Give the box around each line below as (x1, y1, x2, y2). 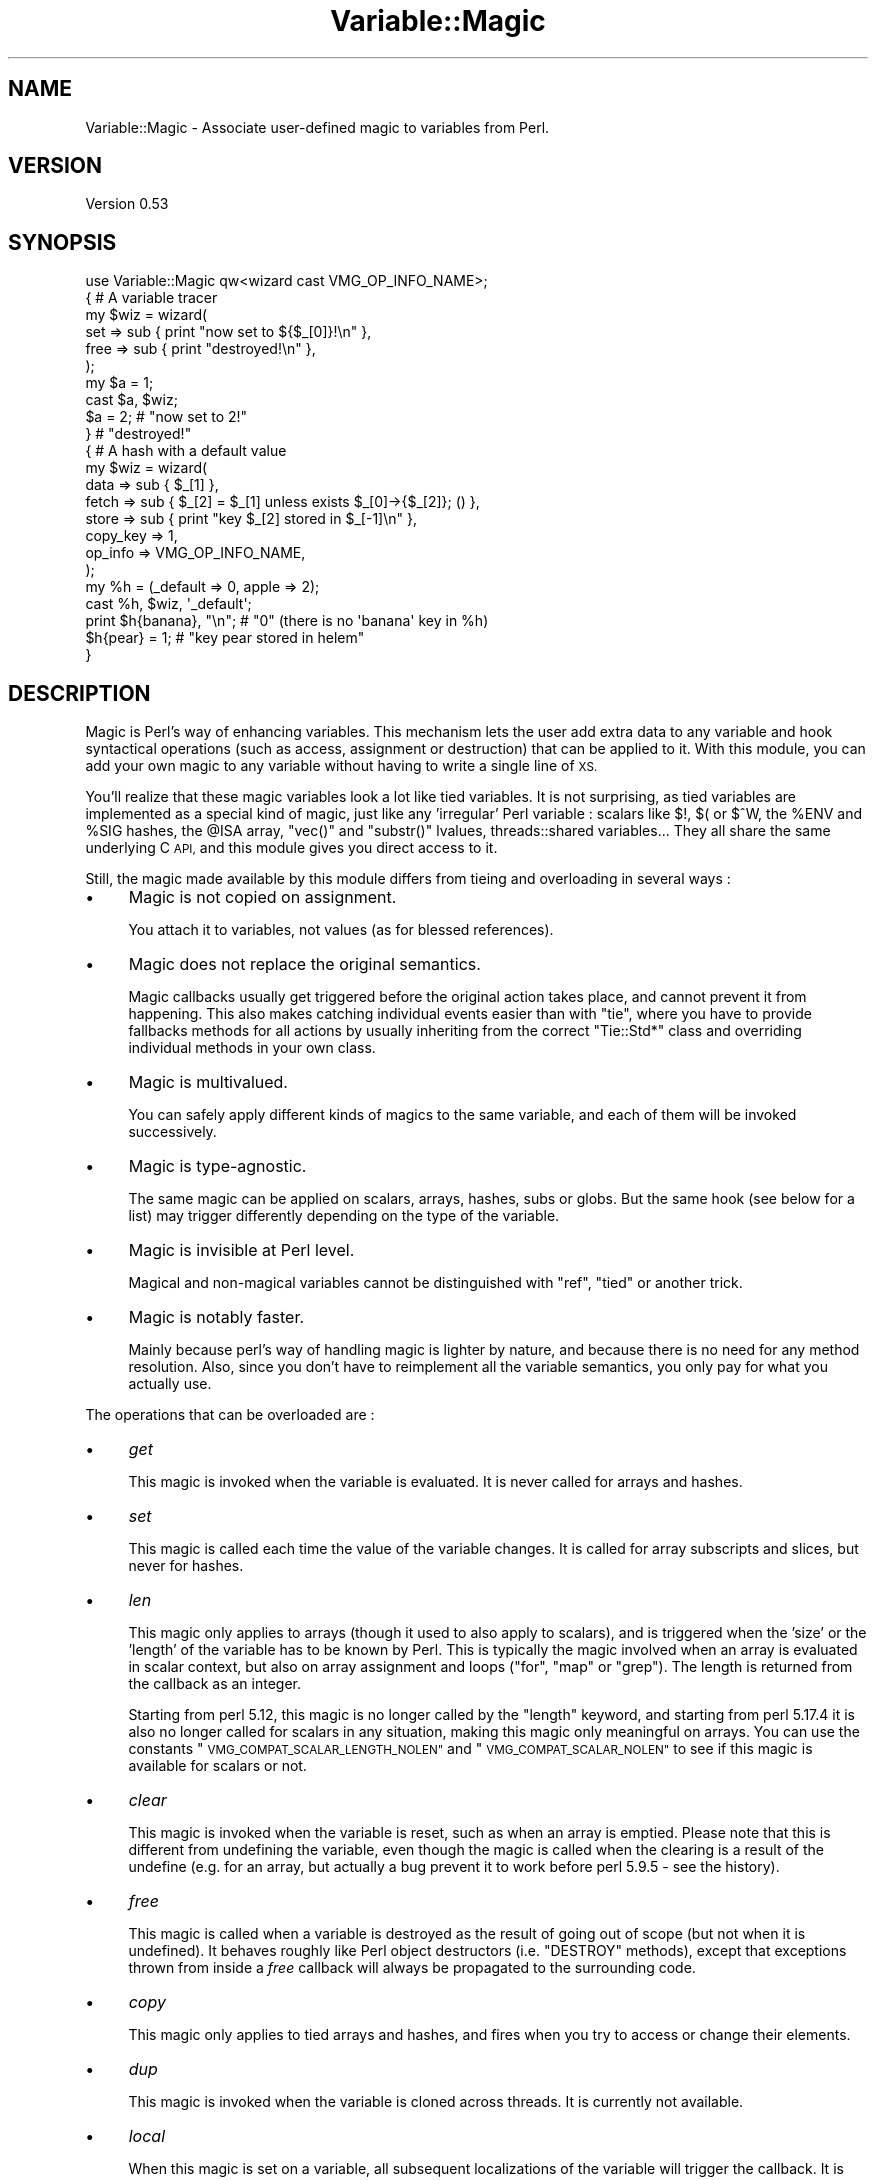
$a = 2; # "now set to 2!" (85, 408, 248, 426)
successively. (128, 1123, 217, 1141)
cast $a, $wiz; (85, 391, 178, 409)
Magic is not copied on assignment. (128, 887, 397, 908)
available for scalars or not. (128, 1757, 307, 1775)
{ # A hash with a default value (85, 442, 287, 460)
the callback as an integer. (128, 1675, 302, 1693)
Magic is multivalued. (128, 1072, 288, 1093)
